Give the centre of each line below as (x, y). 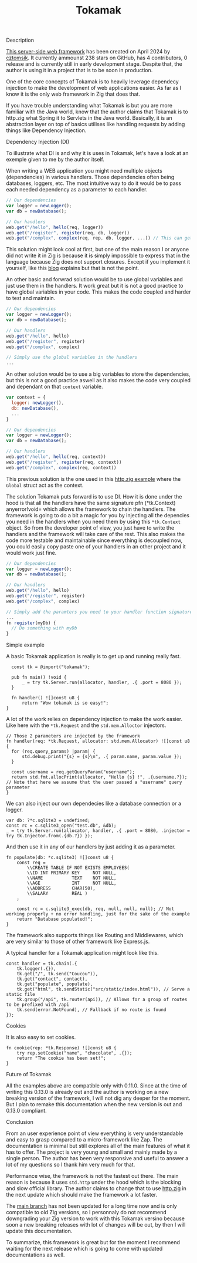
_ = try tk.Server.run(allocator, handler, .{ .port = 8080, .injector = (98, 831)
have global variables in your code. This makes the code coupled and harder (99, 292)
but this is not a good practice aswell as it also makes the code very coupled (98, 380)
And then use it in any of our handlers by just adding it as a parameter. (91, 847)
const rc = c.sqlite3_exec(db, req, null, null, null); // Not (96, 909)
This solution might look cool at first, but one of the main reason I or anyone (98, 250)
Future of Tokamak (29, 1075)
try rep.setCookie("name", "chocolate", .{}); (74, 1053)
